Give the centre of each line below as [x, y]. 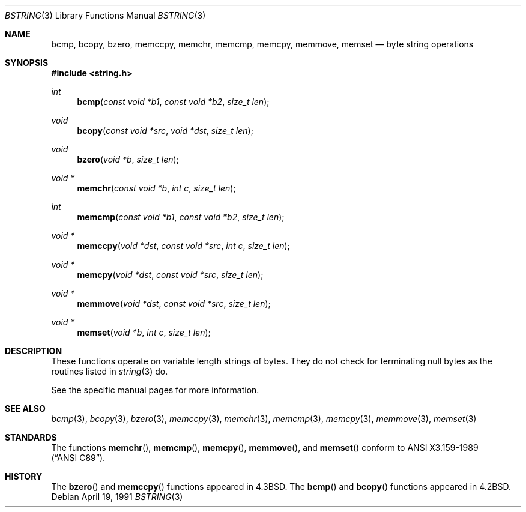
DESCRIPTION [34, 351]
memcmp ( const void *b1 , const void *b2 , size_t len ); [181, 217]
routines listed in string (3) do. [110, 371]
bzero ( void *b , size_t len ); [128, 159]
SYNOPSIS [27, 63]
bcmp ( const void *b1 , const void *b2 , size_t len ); [173, 102]
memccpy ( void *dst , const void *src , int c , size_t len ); [183, 246]
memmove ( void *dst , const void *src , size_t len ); [174, 303]
